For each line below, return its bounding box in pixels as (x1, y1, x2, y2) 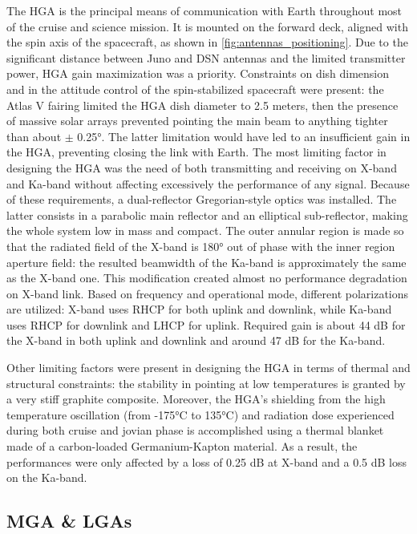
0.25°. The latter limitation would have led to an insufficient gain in (77, 127, 411, 144)
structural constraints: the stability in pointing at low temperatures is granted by (6, 374, 406, 391)
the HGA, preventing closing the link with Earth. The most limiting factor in (6, 144, 387, 160)
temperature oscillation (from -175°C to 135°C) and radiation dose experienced (6, 406, 395, 423)
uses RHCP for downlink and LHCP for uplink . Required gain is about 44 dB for (6, 316, 406, 333)
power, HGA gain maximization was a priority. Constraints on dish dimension (6, 65, 390, 82)
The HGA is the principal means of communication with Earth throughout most (6, 2, 402, 18)
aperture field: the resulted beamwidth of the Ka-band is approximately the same (6, 253, 407, 270)
